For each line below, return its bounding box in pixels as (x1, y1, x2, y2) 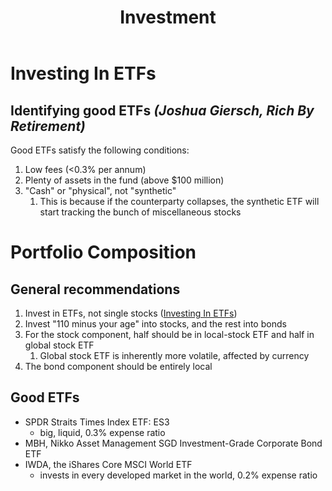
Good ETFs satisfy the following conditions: (10, 144, 190, 156)
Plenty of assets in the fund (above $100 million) (24, 174, 225, 186)
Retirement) (10, 117, 86, 135)
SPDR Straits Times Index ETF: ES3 (24, 416, 170, 428)
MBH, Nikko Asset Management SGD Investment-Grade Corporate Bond (24, 437, 323, 449)
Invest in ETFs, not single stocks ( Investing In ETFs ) (24, 307, 238, 319)
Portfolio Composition (10, 241, 197, 264)
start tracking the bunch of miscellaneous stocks (39, 206, 242, 218)
